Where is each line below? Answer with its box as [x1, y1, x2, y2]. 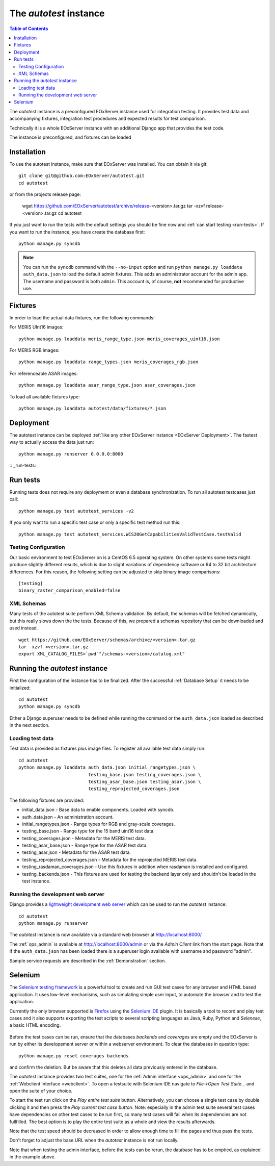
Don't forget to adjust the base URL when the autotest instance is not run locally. [9, 1137, 179, 1144]
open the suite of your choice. [9, 1088, 73, 1094]
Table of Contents [9, 26, 48, 32]
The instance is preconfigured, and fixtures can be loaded [9, 134, 132, 140]
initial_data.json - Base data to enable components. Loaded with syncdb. [22, 806, 175, 813]
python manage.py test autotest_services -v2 [18, 508, 134, 514]
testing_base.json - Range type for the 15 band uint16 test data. [22, 828, 155, 834]
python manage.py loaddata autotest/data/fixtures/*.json [18, 405, 167, 412]
